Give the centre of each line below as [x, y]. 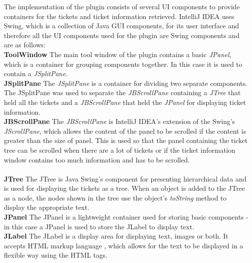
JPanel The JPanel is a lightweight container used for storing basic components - [126, 217]
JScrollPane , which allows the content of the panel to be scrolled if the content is [125, 131]
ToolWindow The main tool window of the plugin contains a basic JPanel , [118, 54]
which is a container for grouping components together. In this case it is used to [123, 64]
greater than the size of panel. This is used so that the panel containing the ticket [126, 140]
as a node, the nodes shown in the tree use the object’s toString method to [115, 197]
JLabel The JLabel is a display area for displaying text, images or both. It [116, 236]
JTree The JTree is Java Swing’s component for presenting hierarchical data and [125, 178]
